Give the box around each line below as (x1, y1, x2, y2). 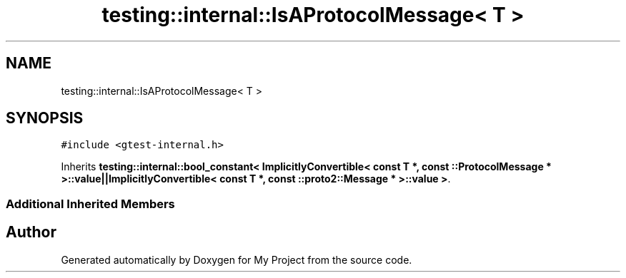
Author (6, 223, 56, 242)
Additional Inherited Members (6, 196, 175, 211)
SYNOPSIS (6, 109, 84, 128)
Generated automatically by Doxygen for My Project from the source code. (61, 253, 412, 266)
